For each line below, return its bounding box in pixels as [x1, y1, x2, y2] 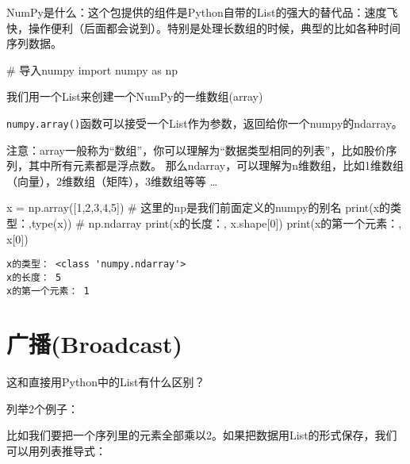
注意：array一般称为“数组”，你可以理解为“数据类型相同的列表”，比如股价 [6, 141, 386, 158]
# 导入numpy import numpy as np [6, 61, 178, 78]
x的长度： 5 [6, 271, 62, 283]
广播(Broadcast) [6, 328, 183, 360]
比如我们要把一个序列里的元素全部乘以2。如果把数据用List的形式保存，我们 [6, 427, 397, 443]
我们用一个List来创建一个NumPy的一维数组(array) [6, 88, 263, 105]
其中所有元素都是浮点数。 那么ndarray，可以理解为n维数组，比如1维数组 [28, 157, 404, 174]
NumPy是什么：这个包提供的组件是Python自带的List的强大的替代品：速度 [6, 4, 387, 20]
